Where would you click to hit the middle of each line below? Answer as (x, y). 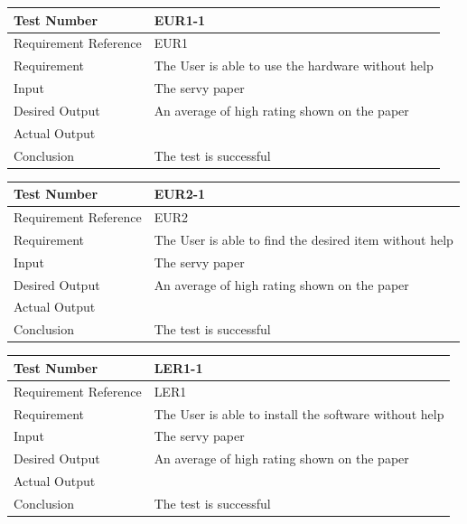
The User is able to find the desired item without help (304, 239)
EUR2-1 (180, 194)
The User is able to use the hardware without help (294, 65)
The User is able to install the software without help (299, 413)
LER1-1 (178, 367)
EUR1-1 (180, 19)
